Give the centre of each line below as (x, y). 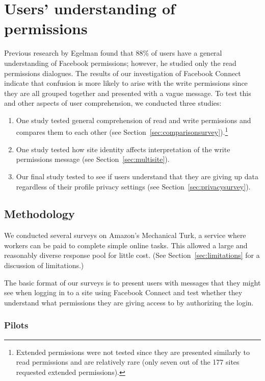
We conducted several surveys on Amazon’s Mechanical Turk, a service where (125, 235)
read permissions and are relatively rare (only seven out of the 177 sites (128, 362)
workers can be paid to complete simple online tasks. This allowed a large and (126, 245)
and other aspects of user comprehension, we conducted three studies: (113, 103)
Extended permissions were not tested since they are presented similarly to (133, 352)
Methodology (39, 214)
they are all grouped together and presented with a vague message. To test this (128, 93)
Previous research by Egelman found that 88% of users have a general (113, 53)
